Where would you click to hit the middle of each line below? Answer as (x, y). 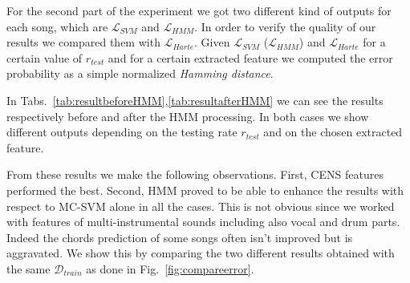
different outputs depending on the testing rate (122, 132)
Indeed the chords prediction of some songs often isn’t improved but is (180, 237)
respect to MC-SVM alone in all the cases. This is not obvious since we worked (201, 206)
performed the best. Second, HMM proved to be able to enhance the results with (205, 190)
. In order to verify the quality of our (285, 26)
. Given (212, 42)
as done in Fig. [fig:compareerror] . (170, 268)
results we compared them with (83, 42)
